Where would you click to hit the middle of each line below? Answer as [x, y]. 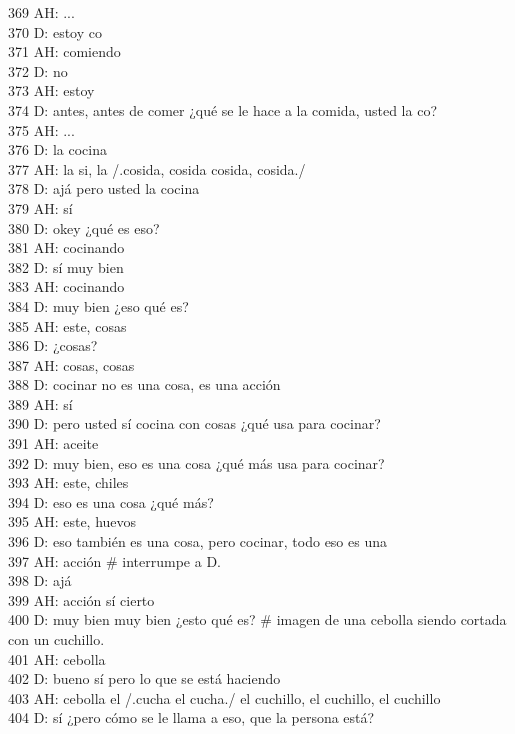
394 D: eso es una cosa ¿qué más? [111, 501]
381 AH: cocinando [66, 247]
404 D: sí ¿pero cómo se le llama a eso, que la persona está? [191, 717]
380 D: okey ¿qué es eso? [84, 227]
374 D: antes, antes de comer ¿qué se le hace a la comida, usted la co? [222, 109]
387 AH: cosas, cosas [71, 364]
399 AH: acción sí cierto [81, 599]
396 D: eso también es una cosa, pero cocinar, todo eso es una [197, 541]
